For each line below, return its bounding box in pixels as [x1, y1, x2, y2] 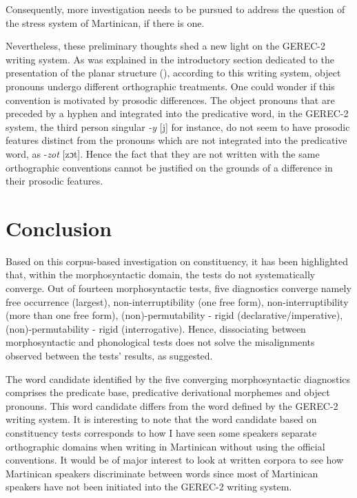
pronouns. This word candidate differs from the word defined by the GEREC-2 [6, 398, 338, 413]
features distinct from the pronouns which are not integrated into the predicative [6, 133, 347, 147]
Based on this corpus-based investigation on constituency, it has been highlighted [6, 253, 349, 268]
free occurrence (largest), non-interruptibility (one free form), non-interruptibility [6, 294, 349, 309]
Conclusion [6, 214, 112, 242]
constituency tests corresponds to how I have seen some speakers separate [6, 425, 317, 439]
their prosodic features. [6, 174, 103, 188]
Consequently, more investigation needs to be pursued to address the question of [6, 2, 345, 16]
